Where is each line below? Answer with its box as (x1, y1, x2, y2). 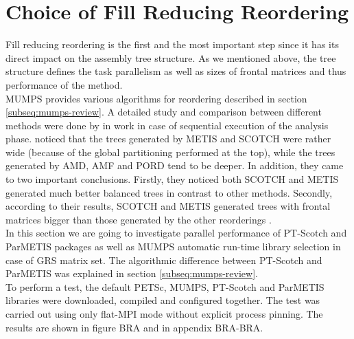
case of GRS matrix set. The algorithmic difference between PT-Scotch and (5, 252, 322, 267)
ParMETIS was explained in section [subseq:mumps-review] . (5, 266, 258, 281)
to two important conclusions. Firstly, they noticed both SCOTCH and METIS (5, 172, 339, 186)
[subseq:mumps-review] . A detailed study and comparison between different (5, 105, 322, 119)
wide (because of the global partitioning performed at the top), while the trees (5, 144, 335, 159)
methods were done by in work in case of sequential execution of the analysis (5, 118, 329, 132)
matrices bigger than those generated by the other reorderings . (5, 212, 272, 226)
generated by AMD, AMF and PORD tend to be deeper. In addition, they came (5, 158, 344, 173)
